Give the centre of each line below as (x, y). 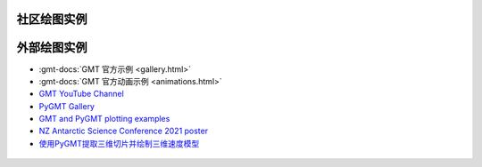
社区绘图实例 (52, 19)
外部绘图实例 (52, 48)
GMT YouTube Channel (81, 94)
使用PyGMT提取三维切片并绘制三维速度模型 (119, 143)
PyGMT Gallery (67, 106)
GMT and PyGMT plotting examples (104, 119)
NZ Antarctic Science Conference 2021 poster (124, 131)
